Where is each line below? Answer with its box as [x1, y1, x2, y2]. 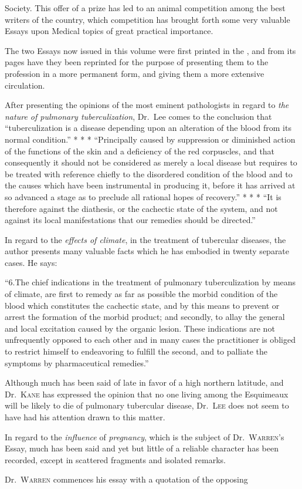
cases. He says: [5, 256, 57, 268]
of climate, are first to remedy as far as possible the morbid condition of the [5, 288, 278, 300]
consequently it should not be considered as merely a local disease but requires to [5, 156, 297, 168]
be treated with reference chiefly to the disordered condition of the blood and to [5, 167, 293, 180]
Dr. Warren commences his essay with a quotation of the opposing [5, 473, 248, 485]
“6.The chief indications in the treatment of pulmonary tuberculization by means [5, 276, 296, 288]
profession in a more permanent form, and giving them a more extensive [5, 67, 264, 79]
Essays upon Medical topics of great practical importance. [5, 25, 213, 37]
